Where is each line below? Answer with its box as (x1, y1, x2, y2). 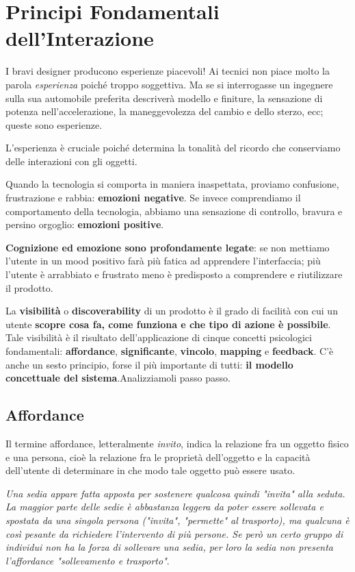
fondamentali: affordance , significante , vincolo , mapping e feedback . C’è (5, 344, 334, 358)
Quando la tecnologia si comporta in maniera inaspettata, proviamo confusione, (5, 177, 339, 191)
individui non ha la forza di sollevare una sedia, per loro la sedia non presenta (5, 540, 333, 554)
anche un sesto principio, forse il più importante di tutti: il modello (5, 357, 293, 371)
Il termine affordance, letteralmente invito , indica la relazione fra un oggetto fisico (5, 436, 349, 450)
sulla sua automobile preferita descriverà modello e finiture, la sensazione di (5, 90, 323, 105)
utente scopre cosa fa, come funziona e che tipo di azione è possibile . (5, 316, 331, 331)
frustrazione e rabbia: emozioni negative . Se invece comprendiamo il (5, 190, 301, 205)
